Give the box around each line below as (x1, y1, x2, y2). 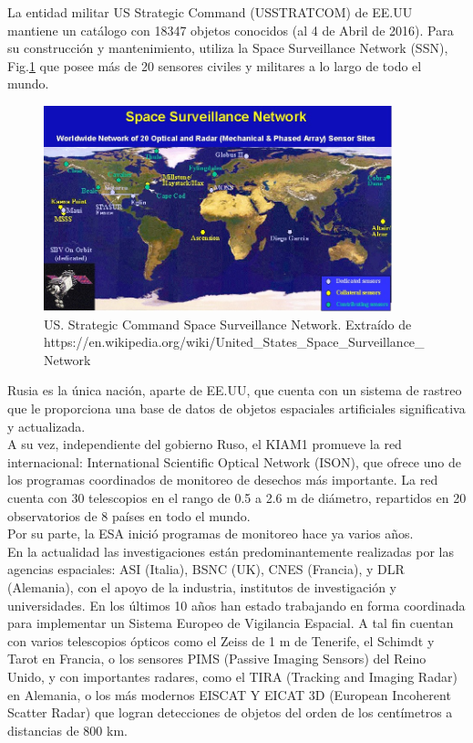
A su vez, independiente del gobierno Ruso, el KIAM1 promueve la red (7, 434, 402, 454)
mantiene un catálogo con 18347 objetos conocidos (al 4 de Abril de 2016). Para (7, 20, 454, 39)
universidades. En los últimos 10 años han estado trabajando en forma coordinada (7, 595, 466, 614)
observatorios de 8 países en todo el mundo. (7, 506, 251, 525)
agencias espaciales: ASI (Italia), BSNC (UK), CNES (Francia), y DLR (7, 560, 405, 579)
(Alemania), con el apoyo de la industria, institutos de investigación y (7, 577, 396, 596)
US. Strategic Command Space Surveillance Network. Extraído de (44, 314, 412, 333)
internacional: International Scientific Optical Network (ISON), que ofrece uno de (7, 452, 461, 471)
